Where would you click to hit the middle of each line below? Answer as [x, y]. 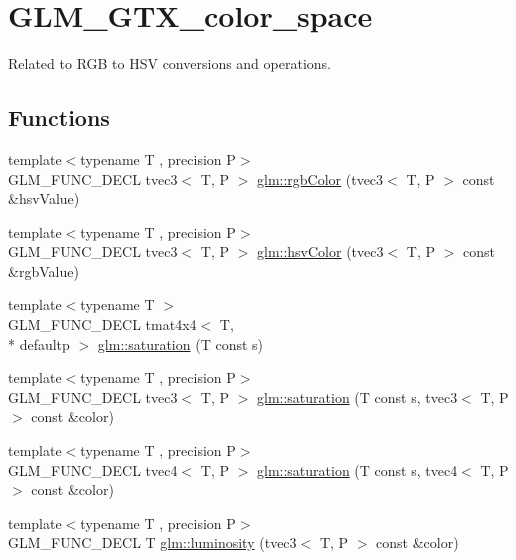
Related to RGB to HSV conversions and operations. [169, 63]
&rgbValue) [43, 270]
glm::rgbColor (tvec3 [320, 178]
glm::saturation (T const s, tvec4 [357, 469]
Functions [59, 117]
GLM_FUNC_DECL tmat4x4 [102, 324]
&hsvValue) [44, 198]
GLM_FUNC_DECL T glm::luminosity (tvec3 [152, 542]
